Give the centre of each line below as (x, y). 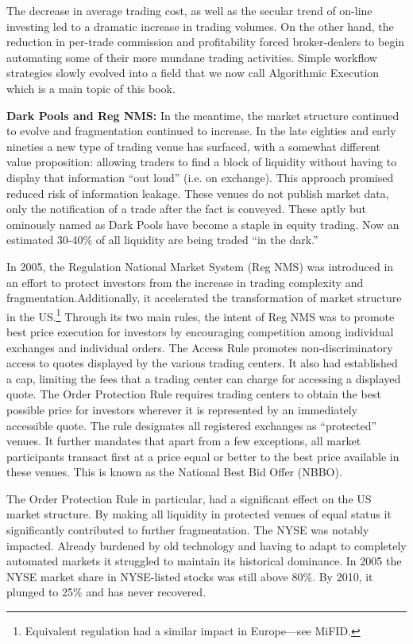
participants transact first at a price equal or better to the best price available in (203, 456)
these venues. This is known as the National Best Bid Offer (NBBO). (174, 472)
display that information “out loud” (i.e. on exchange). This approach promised (200, 177)
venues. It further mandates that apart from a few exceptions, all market (184, 441)
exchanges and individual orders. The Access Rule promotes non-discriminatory (200, 347)
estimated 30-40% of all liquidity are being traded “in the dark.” (162, 240)
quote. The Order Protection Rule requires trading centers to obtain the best (194, 394)
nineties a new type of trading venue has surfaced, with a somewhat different (193, 146)
